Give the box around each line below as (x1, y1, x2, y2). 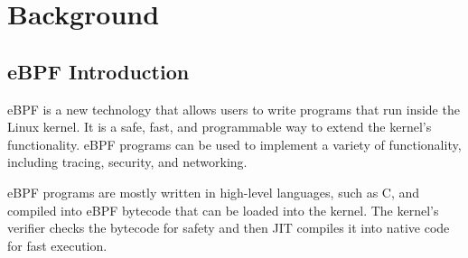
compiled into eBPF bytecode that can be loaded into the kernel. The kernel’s (7, 200, 439, 219)
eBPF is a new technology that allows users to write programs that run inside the (7, 99, 460, 118)
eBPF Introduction (7, 57, 190, 85)
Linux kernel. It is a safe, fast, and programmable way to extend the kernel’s (7, 117, 432, 136)
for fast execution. (7, 235, 108, 254)
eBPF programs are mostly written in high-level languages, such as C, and (7, 182, 420, 201)
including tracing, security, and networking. (7, 152, 248, 171)
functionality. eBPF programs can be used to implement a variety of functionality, (7, 134, 462, 153)
